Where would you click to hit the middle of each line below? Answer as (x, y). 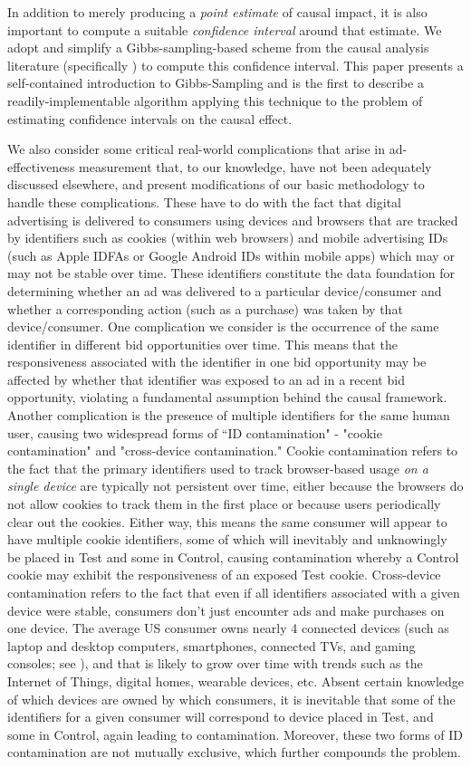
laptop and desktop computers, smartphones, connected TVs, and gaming (211, 645)
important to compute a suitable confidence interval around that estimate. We (225, 29)
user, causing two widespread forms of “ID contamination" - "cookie (195, 432)
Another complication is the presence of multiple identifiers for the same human (229, 415)
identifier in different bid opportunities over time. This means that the (202, 344)
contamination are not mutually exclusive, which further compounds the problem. (234, 752)
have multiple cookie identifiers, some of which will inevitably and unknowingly (227, 539)
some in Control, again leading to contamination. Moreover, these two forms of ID (235, 734)
